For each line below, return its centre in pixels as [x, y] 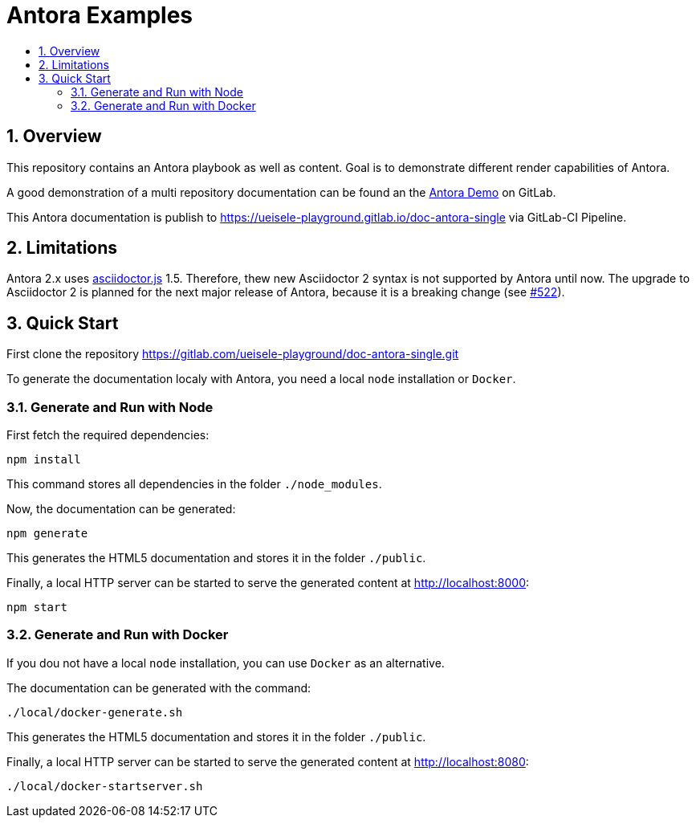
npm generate [47, 534]
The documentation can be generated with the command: [159, 687]
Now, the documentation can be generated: [121, 509]
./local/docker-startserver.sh [105, 786]
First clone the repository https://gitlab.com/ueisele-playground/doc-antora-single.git [233, 354]
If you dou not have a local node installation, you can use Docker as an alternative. [226, 663]
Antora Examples [100, 15]
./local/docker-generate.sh [95, 712]
